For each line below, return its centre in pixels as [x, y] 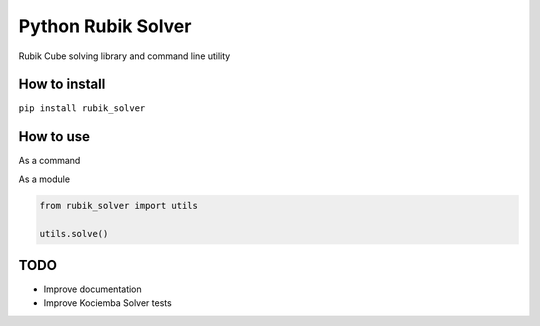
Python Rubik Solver [105, 26]
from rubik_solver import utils [119, 205]
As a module [44, 179]
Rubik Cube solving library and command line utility [124, 56]
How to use [54, 136]
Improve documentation [92, 289]
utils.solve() [74, 233]
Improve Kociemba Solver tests [107, 303]
